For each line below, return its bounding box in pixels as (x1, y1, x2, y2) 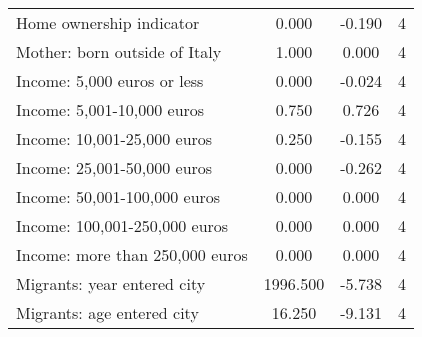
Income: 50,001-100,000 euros (16, 185, 221, 208)
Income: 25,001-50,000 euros (16, 156, 213, 179)
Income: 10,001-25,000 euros (16, 127, 213, 150)
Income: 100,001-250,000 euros (16, 214, 229, 237)
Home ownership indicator (16, 11, 200, 34)
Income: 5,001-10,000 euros (16, 98, 205, 121)
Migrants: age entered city (16, 301, 199, 324)
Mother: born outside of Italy (16, 40, 222, 63)
